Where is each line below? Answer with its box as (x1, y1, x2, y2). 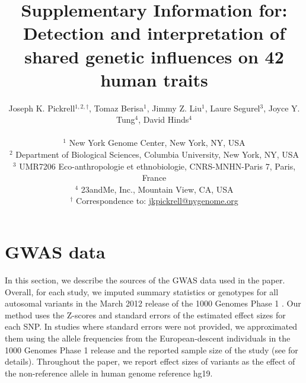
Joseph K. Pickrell (8, 101, 75, 114)
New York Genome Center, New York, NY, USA (69, 136, 246, 149)
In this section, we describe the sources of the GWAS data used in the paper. (5, 273, 285, 286)
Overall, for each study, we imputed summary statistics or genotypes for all (5, 285, 279, 298)
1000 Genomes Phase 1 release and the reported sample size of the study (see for (5, 343, 298, 356)
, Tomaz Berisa (89, 101, 144, 114)
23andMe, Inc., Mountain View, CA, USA (81, 183, 234, 195)
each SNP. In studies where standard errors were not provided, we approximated (5, 320, 298, 333)
